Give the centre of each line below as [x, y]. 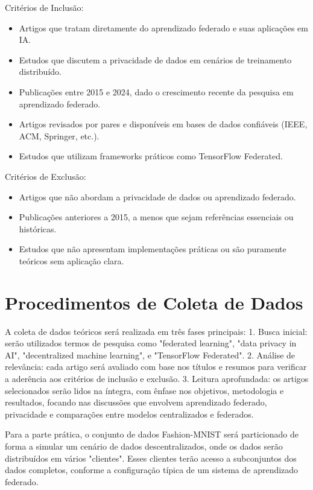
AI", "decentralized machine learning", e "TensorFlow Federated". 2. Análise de [150, 355]
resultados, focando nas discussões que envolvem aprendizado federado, [136, 402]
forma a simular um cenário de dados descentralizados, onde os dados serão [144, 446]
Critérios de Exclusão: [46, 176]
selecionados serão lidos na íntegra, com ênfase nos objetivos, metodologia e [144, 390]
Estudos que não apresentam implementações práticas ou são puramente [153, 249]
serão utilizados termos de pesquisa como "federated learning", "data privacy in [151, 343]
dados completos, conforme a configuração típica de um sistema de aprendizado [152, 470]
